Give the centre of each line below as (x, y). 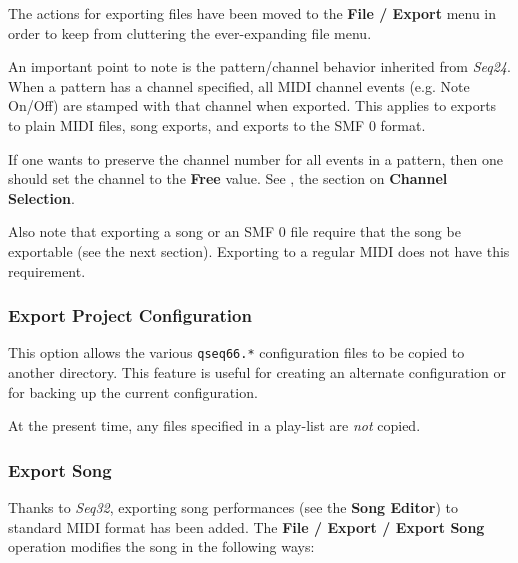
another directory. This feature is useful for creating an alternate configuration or (257, 372)
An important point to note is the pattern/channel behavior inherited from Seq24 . (259, 66)
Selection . (41, 197)
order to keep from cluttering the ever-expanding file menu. (190, 32)
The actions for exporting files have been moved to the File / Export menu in (252, 13)
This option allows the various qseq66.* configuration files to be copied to (236, 352)
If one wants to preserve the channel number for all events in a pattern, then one (256, 158)
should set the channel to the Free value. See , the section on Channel (228, 178)
